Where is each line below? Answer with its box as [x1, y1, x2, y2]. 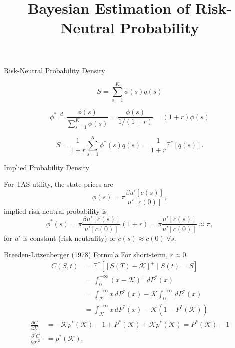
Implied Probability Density [4, 162, 89, 172]
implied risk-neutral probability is [4, 205, 107, 216]
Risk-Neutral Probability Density [4, 65, 105, 75]
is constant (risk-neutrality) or [23, 232, 116, 243]
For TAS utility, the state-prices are [4, 179, 113, 189]
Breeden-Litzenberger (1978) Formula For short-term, [4, 249, 168, 260]
